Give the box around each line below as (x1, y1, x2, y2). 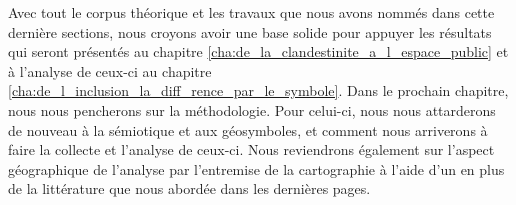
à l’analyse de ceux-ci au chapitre (8, 60, 212, 81)
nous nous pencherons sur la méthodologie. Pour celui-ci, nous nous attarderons (8, 99, 496, 120)
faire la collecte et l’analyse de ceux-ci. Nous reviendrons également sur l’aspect (8, 139, 495, 160)
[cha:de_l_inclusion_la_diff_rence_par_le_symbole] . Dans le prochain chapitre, (8, 80, 509, 101)
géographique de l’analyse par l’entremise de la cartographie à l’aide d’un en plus (8, 158, 505, 179)
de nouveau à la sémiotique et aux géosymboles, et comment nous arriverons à (8, 119, 488, 140)
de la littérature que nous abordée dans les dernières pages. (8, 178, 371, 199)
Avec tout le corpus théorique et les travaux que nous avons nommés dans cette (8, 2, 495, 22)
